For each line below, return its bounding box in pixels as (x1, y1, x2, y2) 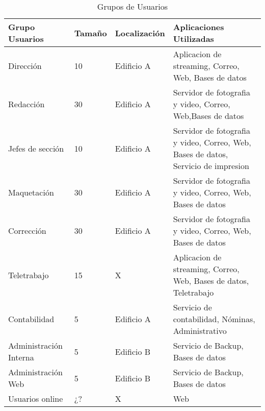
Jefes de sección (8, 142, 64, 154)
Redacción (8, 98, 45, 110)
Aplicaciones (173, 21, 224, 33)
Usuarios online (8, 393, 63, 404)
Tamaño (74, 27, 107, 39)
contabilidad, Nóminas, (173, 313, 255, 325)
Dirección (8, 60, 42, 71)
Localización (115, 27, 165, 39)
